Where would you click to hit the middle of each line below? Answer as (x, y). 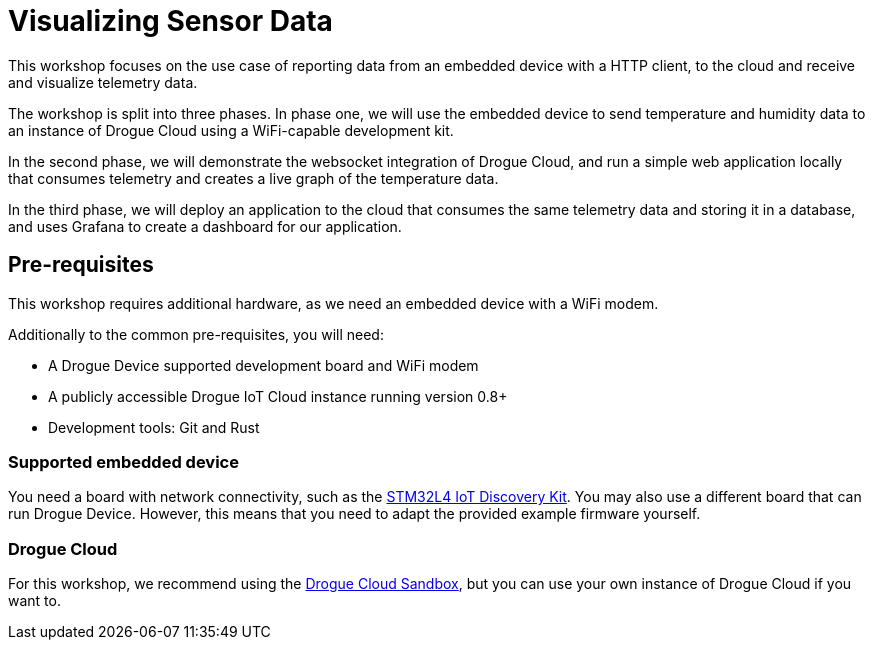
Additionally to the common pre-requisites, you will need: (196, 334)
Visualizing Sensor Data (170, 21)
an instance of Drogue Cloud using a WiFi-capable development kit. (231, 130)
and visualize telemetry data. (103, 82)
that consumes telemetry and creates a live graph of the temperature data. (253, 178)
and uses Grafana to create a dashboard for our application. (205, 226)
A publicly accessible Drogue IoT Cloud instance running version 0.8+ (278, 396)
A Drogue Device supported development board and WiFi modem (263, 365)
